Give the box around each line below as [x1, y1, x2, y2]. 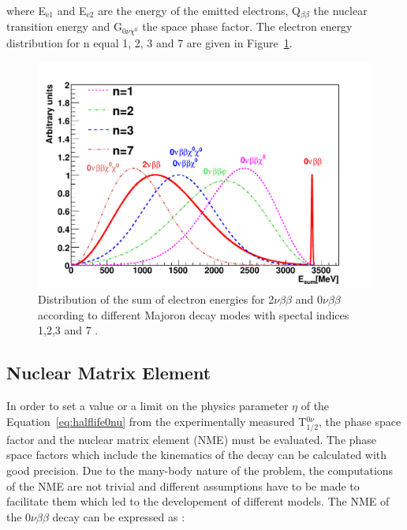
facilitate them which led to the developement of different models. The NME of [6, 493, 390, 509]
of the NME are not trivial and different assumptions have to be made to [6, 477, 360, 494]
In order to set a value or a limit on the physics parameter [6, 397, 289, 414]
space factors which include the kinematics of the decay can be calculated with [6, 446, 387, 463]
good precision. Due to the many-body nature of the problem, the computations [6, 461, 394, 478]
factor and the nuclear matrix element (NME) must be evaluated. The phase [6, 431, 377, 447]
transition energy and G [6, 18, 122, 35]
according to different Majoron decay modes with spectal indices [38, 306, 349, 323]
